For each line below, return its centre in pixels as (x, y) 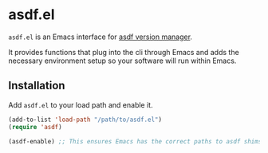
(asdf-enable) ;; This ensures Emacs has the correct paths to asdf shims (135, 141)
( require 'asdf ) (35, 127)
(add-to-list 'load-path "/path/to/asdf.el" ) (85, 120)
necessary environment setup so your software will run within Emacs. (122, 61)
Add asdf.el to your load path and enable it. (81, 104)
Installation (37, 86)
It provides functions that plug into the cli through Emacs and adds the (124, 52)
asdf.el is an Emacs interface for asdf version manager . (100, 37)
